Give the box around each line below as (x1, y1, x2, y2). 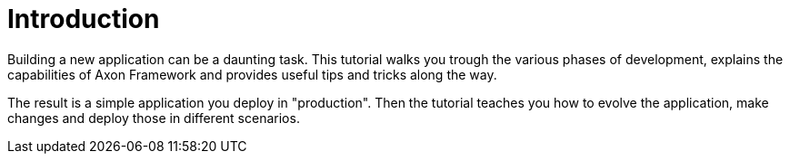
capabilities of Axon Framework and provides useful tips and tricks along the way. (7, 66, 497, 82)
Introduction (7, 4, 160, 34)
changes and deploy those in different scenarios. (7, 109, 300, 126)
